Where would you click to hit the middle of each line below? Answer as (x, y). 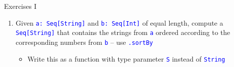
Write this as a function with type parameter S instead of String (126, 58)
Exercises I (20, 6)
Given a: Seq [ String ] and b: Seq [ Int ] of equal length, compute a (119, 22)
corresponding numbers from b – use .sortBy (84, 42)
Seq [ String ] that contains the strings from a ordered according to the (123, 32)
